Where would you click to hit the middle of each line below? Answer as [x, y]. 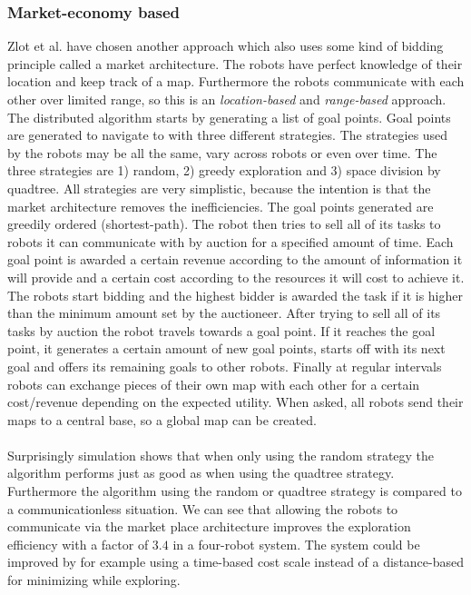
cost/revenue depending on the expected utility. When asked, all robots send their [235, 402]
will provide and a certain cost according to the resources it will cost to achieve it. [236, 277]
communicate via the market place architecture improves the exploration [209, 526]
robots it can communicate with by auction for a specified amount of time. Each [231, 241]
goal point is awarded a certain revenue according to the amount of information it [235, 259]
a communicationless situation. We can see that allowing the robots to [203, 508]
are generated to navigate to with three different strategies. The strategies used [228, 135]
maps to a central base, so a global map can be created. [162, 419]
